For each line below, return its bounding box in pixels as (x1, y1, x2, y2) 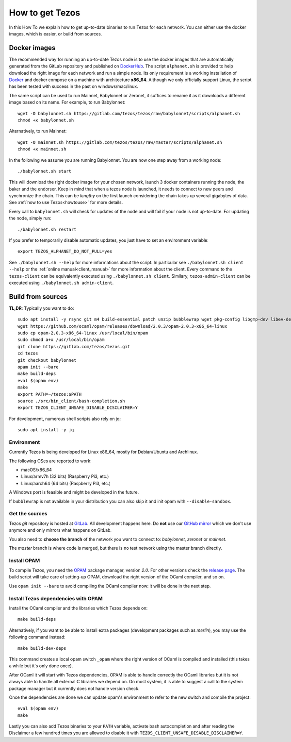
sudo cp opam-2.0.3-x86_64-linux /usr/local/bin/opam (17, 330, 148, 336)
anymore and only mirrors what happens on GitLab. (9, 527, 112, 533)
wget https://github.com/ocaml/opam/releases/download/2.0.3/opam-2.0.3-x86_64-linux (17, 323, 227, 329)
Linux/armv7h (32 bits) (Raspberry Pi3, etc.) (21, 473, 109, 479)
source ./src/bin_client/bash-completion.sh (17, 398, 126, 404)
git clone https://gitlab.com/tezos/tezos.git (17, 344, 130, 349)
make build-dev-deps (17, 645, 66, 651)
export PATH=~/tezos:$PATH (17, 391, 82, 397)
